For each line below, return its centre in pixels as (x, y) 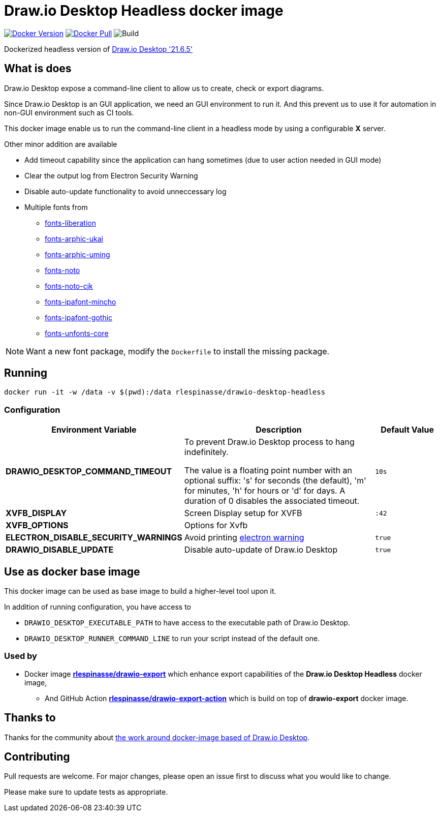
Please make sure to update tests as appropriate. (86, 792)
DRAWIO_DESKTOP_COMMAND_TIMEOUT (89, 472)
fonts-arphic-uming (77, 254)
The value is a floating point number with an (268, 471)
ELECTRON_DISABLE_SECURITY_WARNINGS (94, 538)
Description (279, 430)
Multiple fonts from (56, 207)
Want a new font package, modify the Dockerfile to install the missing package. (178, 351)
